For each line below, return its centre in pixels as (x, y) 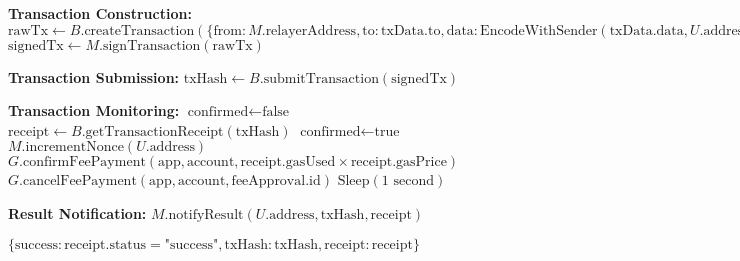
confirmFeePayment (84, 162)
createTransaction (139, 30)
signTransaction (151, 45)
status (128, 244)
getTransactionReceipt (154, 131)
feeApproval (268, 181)
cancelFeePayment (79, 181)
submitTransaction (321, 78)
